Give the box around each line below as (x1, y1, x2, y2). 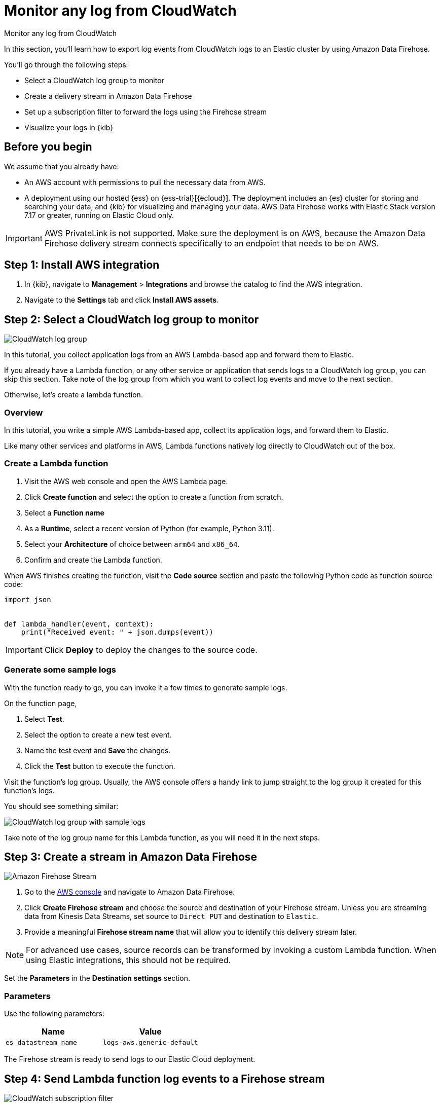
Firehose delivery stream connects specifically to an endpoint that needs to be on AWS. (44, 238, 379, 248)
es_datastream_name (6, 1039, 77, 1047)
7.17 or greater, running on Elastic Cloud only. (24, 210, 174, 219)
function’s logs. (4, 786, 55, 795)
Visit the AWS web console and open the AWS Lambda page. (24, 476, 228, 486)
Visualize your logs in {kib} (24, 123, 114, 132)
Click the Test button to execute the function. (24, 761, 175, 770)
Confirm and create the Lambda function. (24, 555, 162, 564)
